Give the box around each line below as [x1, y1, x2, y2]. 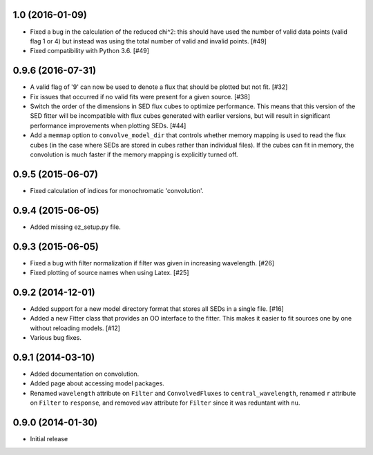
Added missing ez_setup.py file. [30, 223, 121, 231]
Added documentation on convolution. [30, 370, 140, 378]
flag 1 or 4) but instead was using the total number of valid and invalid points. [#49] [30, 37, 267, 45]
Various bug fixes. [30, 334, 82, 342]
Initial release [30, 435, 68, 443]
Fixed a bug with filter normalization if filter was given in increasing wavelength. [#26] [30, 259, 275, 267]
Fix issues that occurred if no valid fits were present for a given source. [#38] [30, 92, 251, 101]
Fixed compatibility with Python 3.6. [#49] [30, 47, 150, 55]
